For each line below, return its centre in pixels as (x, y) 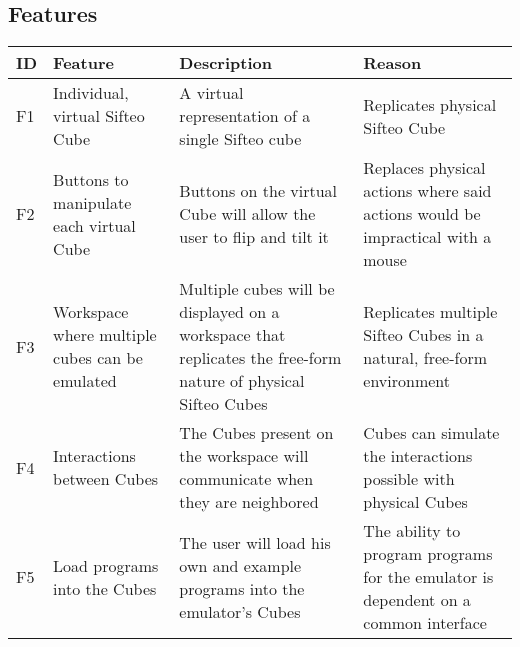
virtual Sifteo (99, 116)
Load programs (106, 565)
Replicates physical (430, 104)
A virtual (211, 93)
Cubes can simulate (431, 433)
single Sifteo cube (240, 139)
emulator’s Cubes (240, 611)
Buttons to (91, 179)
